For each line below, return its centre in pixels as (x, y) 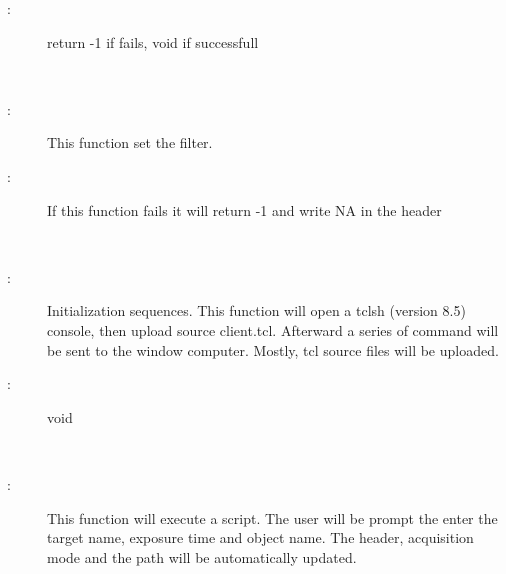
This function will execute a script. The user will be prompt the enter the (272, 517)
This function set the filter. (130, 142)
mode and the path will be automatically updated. (202, 556)
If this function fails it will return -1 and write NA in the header (244, 209)
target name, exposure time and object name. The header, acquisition (260, 537)
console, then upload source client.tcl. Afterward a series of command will (273, 329)
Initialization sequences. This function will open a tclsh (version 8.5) (256, 310)
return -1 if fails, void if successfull (153, 41)
